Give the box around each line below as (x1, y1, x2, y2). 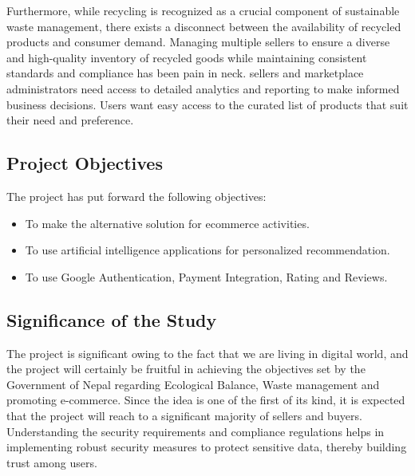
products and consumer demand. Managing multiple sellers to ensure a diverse (6, 33, 390, 50)
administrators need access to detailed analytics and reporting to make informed (6, 80, 400, 96)
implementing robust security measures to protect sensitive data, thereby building (6, 439, 407, 455)
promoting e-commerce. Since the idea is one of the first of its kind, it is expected (6, 391, 405, 408)
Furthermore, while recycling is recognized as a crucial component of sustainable (6, 2, 400, 18)
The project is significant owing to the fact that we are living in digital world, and (6, 344, 409, 361)
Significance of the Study (6, 307, 217, 332)
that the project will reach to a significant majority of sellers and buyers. (6, 407, 362, 423)
